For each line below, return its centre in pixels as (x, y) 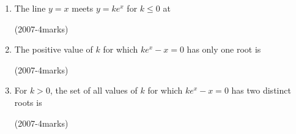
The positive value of (54, 49)
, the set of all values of (94, 90)
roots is (28, 102)
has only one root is (224, 49)
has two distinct (261, 90)
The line (30, 8)
